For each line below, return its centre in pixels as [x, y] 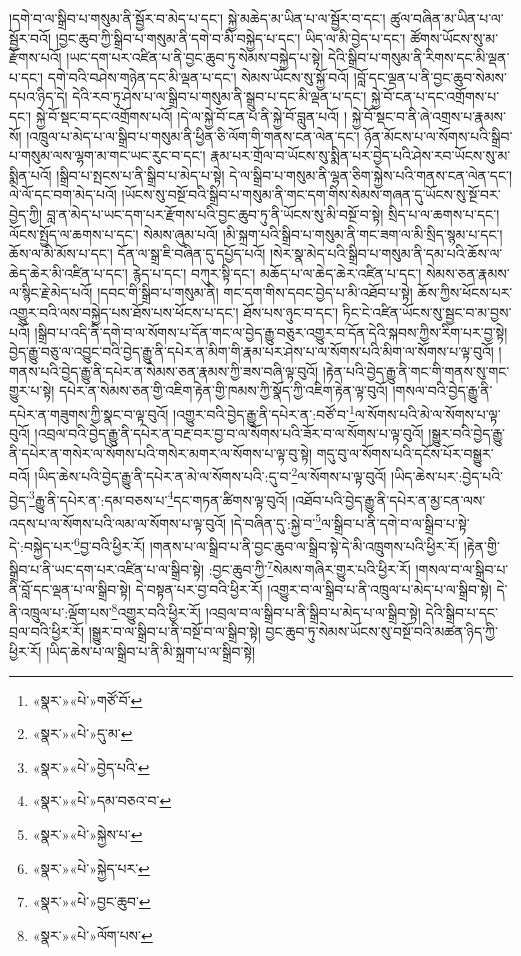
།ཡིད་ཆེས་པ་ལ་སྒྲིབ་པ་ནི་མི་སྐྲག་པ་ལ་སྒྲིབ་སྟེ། [151, 651]
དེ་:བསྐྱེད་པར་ [42, 545]
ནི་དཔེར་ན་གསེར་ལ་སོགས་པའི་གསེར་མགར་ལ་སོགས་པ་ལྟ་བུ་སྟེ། [161, 452]
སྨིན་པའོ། [30, 174]
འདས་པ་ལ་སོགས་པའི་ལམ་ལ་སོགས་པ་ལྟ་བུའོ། [118, 522]
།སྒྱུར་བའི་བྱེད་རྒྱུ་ [466, 433]
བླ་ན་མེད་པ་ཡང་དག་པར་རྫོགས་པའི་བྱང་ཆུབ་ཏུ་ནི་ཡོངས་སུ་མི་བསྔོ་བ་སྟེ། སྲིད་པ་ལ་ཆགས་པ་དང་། [273, 213]
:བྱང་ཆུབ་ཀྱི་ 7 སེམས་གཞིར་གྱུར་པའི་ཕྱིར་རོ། [309, 567]
